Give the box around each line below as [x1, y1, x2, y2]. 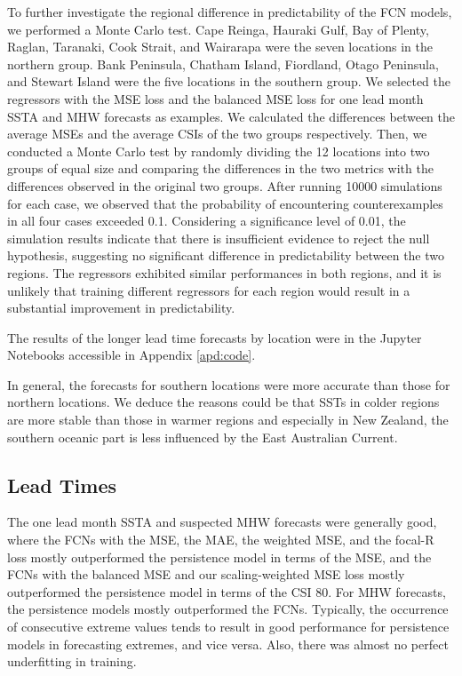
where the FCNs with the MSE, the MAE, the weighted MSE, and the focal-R [7, 530, 434, 549]
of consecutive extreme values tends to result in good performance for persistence [7, 617, 450, 636]
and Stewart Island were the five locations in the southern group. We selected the [7, 72, 450, 91]
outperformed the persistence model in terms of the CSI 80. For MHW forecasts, [7, 582, 446, 600]
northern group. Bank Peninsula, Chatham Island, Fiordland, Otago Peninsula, [7, 54, 439, 73]
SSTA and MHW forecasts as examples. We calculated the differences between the [7, 107, 456, 125]
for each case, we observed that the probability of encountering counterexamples [7, 194, 443, 212]
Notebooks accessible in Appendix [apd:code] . [7, 346, 256, 364]
